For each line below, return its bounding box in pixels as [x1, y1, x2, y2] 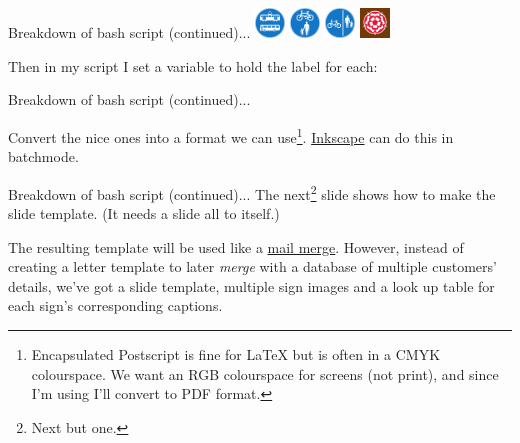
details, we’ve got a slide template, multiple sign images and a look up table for [8, 275, 495, 296]
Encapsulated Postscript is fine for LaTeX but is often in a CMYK [31, 344, 441, 365]
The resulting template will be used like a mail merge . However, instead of [8, 236, 464, 257]
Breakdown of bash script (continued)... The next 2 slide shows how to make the [8, 180, 496, 204]
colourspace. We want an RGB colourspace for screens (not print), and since [31, 363, 499, 384]
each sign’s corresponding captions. [8, 295, 223, 316]
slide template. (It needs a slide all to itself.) [8, 203, 280, 224]
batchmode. [8, 146, 79, 167]
